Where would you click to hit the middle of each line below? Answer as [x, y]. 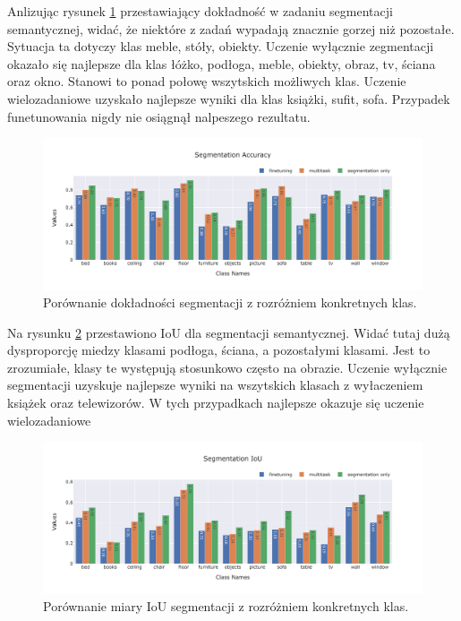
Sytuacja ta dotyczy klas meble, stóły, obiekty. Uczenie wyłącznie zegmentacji [221, 46]
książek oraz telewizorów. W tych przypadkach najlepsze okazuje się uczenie [216, 403]
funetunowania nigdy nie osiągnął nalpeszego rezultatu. [159, 116]
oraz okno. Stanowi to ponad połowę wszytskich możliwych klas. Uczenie [207, 81]
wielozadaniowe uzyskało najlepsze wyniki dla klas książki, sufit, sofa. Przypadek [229, 98]
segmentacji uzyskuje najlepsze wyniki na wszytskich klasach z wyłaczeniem [215, 385]
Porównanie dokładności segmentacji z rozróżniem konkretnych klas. [230, 302]
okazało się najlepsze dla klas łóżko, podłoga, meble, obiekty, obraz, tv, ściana [222, 63]
